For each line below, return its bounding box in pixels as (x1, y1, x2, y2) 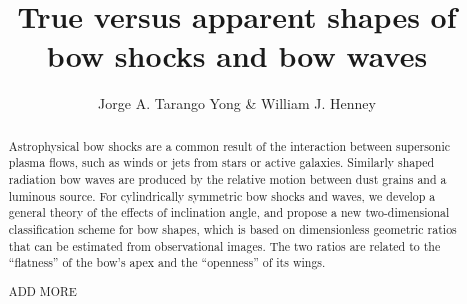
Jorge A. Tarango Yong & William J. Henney (98, 93, 376, 114)
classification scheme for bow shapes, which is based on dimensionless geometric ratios (8, 220, 457, 237)
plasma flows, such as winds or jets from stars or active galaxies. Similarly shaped (8, 154, 435, 171)
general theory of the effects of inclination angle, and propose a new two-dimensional (8, 204, 450, 221)
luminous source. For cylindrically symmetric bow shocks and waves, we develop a (8, 187, 436, 204)
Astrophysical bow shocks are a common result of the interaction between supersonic (8, 137, 450, 154)
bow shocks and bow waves (46, 35, 428, 76)
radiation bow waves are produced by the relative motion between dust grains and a (8, 171, 447, 188)
